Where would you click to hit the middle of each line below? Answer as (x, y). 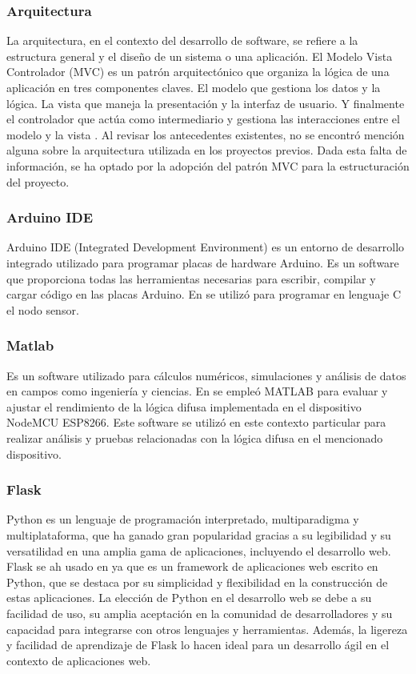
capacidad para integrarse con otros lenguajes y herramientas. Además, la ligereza (207, 629)
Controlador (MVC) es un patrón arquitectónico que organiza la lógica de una (198, 72)
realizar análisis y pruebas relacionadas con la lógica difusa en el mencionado (195, 437)
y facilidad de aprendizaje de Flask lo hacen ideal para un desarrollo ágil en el (198, 645)
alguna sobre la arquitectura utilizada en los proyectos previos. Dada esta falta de (207, 150)
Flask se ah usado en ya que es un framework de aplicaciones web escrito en (192, 566)
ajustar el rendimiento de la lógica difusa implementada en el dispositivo (184, 406)
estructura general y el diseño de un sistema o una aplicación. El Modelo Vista (200, 56)
